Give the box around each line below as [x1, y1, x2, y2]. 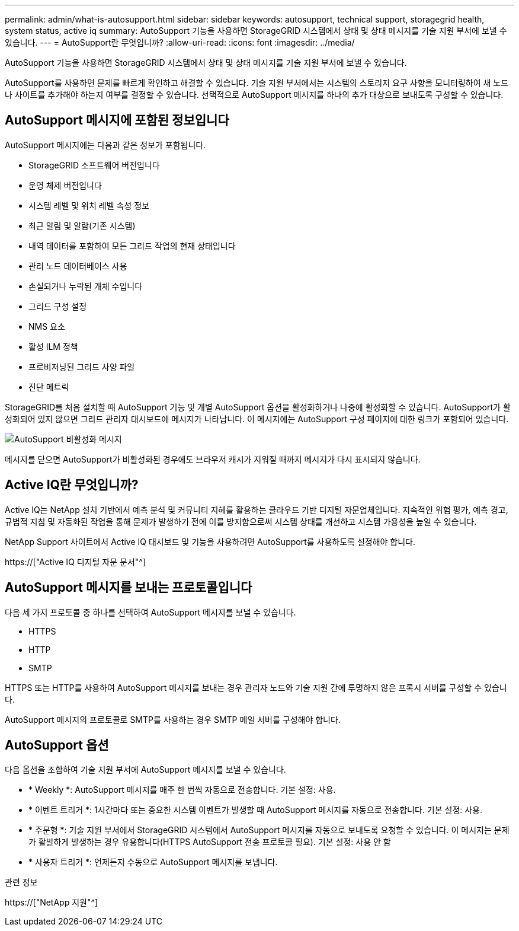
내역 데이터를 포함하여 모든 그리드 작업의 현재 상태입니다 [28, 240, 236, 251]
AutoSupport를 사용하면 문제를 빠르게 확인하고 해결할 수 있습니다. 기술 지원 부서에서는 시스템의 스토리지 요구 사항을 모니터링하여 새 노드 [5, 78, 509, 88]
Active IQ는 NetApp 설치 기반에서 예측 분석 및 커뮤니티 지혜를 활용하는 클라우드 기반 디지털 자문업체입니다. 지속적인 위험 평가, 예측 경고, [5, 504, 508, 515]
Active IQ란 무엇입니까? [5, 477, 139, 493]
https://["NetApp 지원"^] [5, 897, 98, 908]
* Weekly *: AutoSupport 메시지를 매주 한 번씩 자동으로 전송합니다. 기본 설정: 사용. [28, 785, 336, 795]
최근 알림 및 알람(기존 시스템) [28, 220, 136, 231]
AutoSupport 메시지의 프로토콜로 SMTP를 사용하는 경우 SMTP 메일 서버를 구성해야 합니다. [5, 714, 341, 725]
